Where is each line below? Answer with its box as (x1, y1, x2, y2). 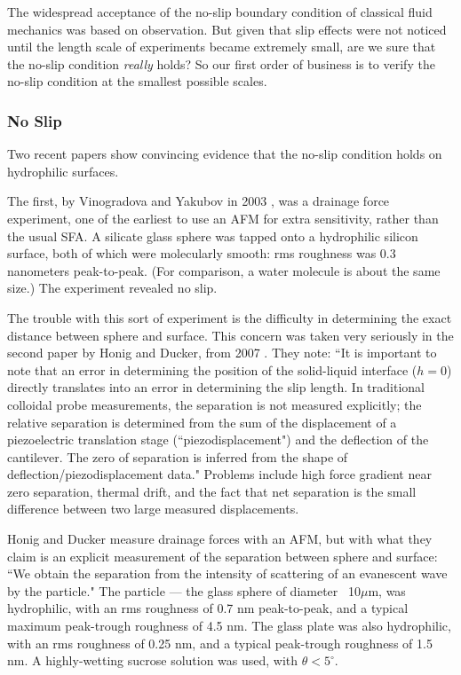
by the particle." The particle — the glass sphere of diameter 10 (7, 581, 361, 600)
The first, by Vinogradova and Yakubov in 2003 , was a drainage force (7, 192, 390, 210)
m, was (368, 581, 406, 600)
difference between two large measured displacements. (7, 499, 299, 518)
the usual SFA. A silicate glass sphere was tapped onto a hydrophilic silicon (7, 226, 418, 245)
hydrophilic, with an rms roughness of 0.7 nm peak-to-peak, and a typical (7, 599, 409, 617)
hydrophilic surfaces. (7, 161, 119, 180)
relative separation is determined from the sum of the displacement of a (7, 412, 397, 431)
